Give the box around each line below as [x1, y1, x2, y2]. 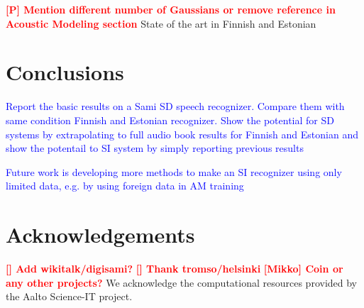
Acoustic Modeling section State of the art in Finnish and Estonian [6, 16, 316, 31]
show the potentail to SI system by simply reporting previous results [6, 141, 304, 155]
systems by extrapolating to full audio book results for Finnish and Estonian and [6, 126, 358, 141]
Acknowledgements [6, 220, 195, 249]
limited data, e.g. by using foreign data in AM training [6, 178, 244, 193]
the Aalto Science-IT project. [6, 289, 133, 304]
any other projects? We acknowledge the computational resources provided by [6, 275, 357, 290]
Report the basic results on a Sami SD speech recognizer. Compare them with [6, 99, 345, 114]
